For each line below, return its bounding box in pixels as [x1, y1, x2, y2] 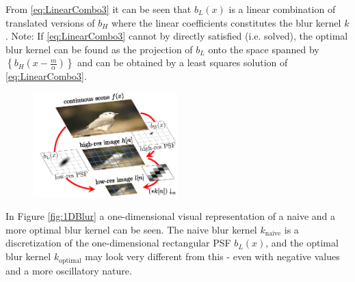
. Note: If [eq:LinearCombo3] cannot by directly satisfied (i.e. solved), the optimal [5, 29, 348, 43]
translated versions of [5, 15, 95, 29]
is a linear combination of [228, 2, 336, 16]
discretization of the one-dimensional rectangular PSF [5, 236, 231, 250]
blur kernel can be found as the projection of [5, 42, 193, 56]
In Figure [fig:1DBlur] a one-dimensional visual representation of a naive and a [5, 209, 336, 223]
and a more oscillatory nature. [5, 263, 132, 277]
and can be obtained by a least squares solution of [77, 55, 288, 70]
